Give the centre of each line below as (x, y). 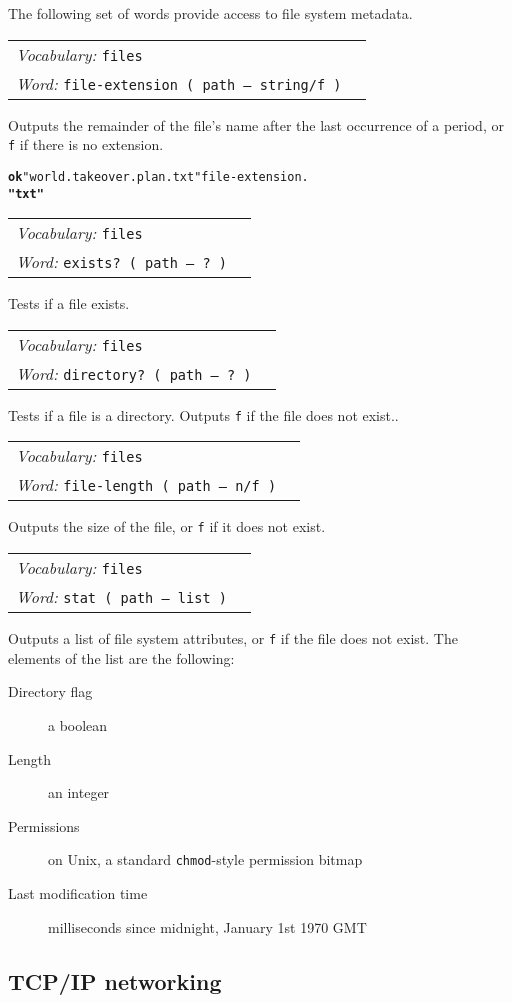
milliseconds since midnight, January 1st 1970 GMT (207, 926)
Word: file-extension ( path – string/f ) (179, 83)
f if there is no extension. (86, 144)
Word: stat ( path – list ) (121, 597)
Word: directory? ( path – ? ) (134, 373)
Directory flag (50, 691)
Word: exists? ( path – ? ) (121, 262)
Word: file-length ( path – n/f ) (146, 485)
